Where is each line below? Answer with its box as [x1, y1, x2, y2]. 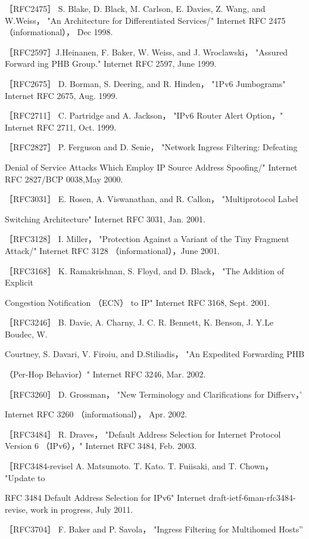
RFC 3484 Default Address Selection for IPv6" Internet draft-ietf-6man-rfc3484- [5, 491, 296, 504]
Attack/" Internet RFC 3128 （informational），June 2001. [5, 244, 220, 256]
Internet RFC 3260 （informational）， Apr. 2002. [5, 408, 188, 420]
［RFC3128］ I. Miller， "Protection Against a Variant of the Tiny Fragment [5, 233, 289, 245]
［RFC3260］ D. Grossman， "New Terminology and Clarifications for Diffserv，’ [5, 388, 302, 400]
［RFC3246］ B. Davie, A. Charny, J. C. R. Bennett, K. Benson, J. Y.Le [5, 316, 274, 329]
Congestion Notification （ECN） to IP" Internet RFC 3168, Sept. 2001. [5, 296, 270, 308]
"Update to [5, 471, 45, 484]
